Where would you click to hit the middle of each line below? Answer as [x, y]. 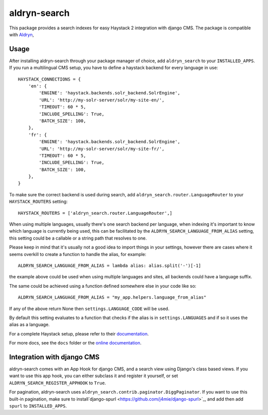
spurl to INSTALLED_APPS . [38, 406]
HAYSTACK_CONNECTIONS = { [50, 79]
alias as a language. [29, 325]
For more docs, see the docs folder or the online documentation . [75, 343]
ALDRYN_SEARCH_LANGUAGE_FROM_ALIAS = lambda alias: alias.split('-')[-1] [110, 266]
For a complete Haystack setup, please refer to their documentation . [79, 333]
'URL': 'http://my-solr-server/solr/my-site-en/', [102, 100]
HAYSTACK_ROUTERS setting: [38, 202]
